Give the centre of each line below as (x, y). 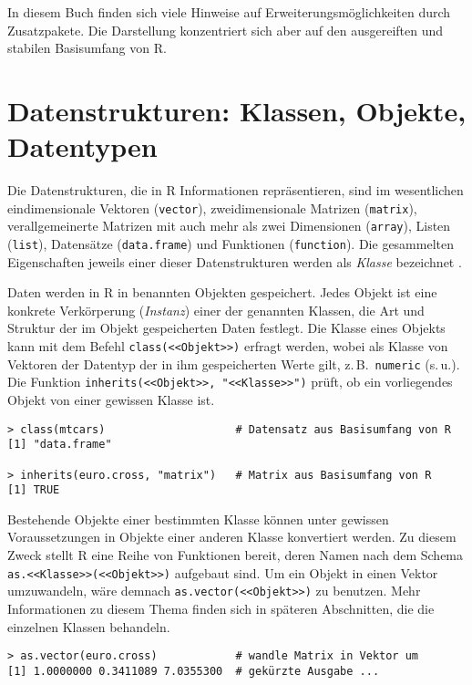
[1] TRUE (34, 490)
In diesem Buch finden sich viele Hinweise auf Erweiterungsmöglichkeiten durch (229, 12)
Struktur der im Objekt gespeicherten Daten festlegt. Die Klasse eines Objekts (226, 328)
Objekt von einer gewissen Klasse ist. (111, 400)
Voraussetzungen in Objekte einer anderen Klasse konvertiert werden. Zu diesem (232, 537)
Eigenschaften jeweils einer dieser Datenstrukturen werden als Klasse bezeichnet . (235, 261)
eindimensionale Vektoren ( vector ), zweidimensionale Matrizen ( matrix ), (212, 208)
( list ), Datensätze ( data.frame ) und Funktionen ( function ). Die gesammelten (231, 244)
